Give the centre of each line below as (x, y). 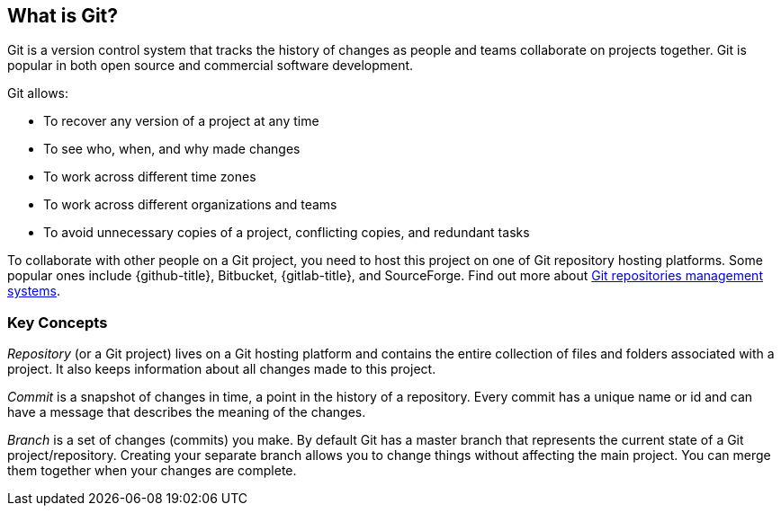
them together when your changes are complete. (152, 471)
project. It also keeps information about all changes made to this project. (222, 369)
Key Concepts (58, 322)
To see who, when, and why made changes (172, 149)
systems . (34, 291)
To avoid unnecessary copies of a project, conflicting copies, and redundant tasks (287, 233)
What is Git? (63, 16)
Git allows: (38, 93)
